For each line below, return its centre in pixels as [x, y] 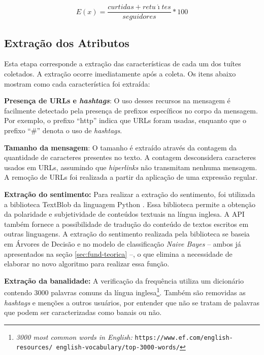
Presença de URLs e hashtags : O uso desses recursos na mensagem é [117, 101]
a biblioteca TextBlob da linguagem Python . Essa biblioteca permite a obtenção [130, 204]
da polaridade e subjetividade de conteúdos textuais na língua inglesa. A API [124, 214]
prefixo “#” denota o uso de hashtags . [63, 130]
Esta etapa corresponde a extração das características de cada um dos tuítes [123, 64]
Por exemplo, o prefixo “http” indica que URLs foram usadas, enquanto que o [125, 120]
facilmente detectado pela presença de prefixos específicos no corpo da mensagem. [131, 110]
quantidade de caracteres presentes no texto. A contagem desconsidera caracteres [130, 157]
